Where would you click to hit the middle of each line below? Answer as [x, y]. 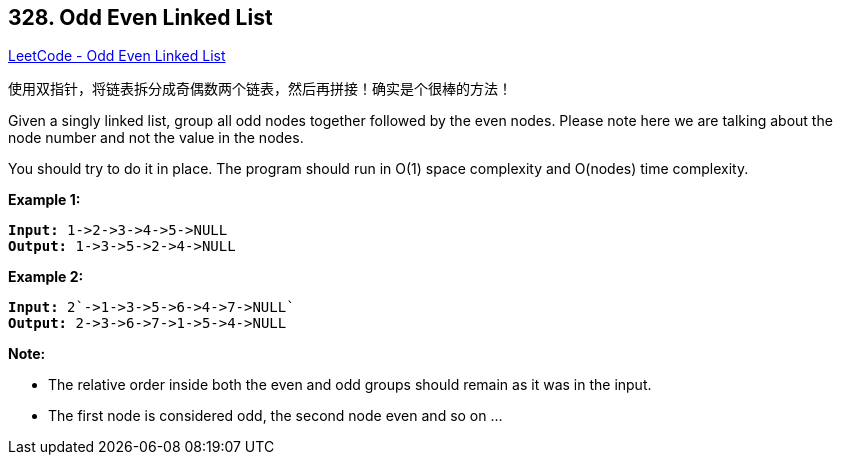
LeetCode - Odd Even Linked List [117, 56]
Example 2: [46, 277]
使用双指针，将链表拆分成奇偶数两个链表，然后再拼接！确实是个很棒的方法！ [260, 89]
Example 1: [44, 200]
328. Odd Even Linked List [140, 17]
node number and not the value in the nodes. [156, 138]
